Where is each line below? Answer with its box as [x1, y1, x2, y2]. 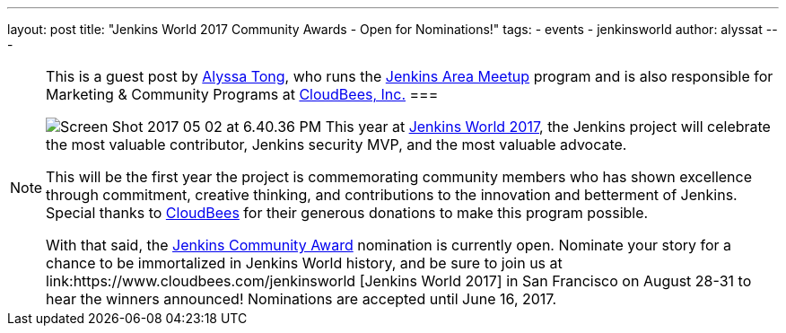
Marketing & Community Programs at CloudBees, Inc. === [46, 85, 439, 103]
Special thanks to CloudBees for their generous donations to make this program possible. [46, 204, 649, 222]
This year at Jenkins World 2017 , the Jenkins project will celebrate [325, 118, 771, 136]
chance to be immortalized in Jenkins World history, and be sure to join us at [46, 254, 563, 272]
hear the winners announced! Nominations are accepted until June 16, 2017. [46, 290, 557, 308]
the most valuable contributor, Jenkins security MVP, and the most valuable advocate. [46, 136, 627, 153]
